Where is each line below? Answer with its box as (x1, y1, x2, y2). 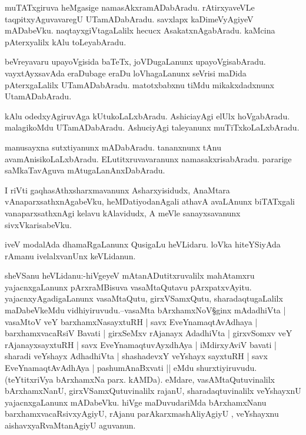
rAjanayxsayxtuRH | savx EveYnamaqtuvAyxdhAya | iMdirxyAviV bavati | (5, 338, 277, 350)
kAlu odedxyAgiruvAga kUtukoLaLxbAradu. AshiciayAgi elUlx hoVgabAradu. (5, 109, 290, 122)
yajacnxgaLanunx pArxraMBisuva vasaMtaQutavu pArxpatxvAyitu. (5, 280, 252, 293)
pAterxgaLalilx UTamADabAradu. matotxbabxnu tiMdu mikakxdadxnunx (5, 78, 274, 91)
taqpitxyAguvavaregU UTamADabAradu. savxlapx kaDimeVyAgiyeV (5, 12, 254, 25)
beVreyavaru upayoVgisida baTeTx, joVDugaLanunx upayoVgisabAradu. (5, 55, 266, 68)
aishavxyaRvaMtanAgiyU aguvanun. (5, 419, 136, 431)
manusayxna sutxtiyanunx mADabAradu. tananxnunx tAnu (5, 140, 221, 153)
